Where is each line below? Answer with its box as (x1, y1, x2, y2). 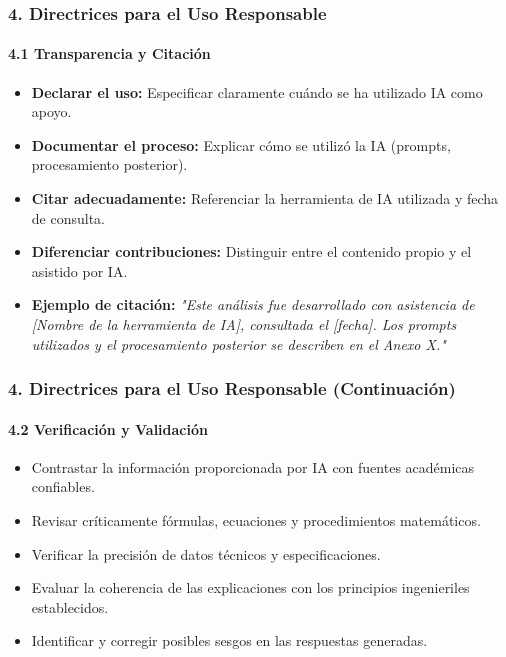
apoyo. (31, 101, 72, 122)
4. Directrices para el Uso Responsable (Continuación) (8, 376, 456, 401)
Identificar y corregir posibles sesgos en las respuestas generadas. (31, 630, 428, 651)
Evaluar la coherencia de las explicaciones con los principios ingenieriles (31, 577, 470, 598)
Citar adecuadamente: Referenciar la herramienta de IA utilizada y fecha (31, 188, 499, 209)
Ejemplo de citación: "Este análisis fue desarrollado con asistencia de (31, 294, 475, 315)
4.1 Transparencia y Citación (8, 43, 211, 64)
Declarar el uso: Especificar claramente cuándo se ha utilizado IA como (31, 81, 483, 102)
